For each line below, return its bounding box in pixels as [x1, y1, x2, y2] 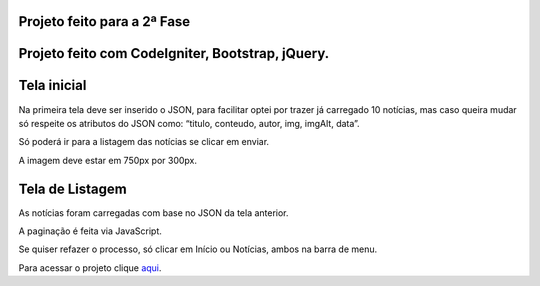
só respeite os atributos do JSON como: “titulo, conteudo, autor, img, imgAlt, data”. [18, 117, 360, 129]
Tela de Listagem [18, 180, 127, 197]
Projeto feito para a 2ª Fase [18, 13, 191, 30]
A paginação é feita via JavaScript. [18, 225, 162, 237]
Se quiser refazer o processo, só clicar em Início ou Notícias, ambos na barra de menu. [18, 243, 378, 255]
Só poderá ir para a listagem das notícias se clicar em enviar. [18, 136, 270, 148]
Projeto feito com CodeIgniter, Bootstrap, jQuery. [18, 45, 330, 62]
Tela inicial [18, 77, 87, 94]
